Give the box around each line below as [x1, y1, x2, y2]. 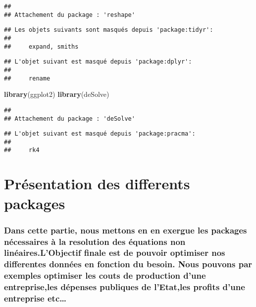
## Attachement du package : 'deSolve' [4, 115, 135, 122]
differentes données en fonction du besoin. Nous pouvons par [4, 258, 253, 270]
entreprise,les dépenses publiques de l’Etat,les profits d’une [4, 281, 245, 293]
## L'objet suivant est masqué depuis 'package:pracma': [4, 130, 196, 138]
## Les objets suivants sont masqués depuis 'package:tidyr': [4, 26, 213, 34]
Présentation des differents [4, 173, 190, 194]
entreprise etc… [4, 292, 66, 305]
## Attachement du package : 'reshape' [4, 11, 135, 18]
